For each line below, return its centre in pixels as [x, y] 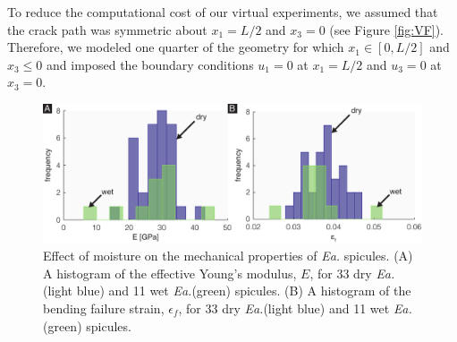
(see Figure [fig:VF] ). [387, 29]
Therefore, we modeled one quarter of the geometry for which [176, 47]
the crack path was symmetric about [107, 29]
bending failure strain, [104, 308]
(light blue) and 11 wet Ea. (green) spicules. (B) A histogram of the [227, 291]
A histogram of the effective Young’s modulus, [170, 273]
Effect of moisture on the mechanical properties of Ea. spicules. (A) [228, 256]
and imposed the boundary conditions [150, 64]
